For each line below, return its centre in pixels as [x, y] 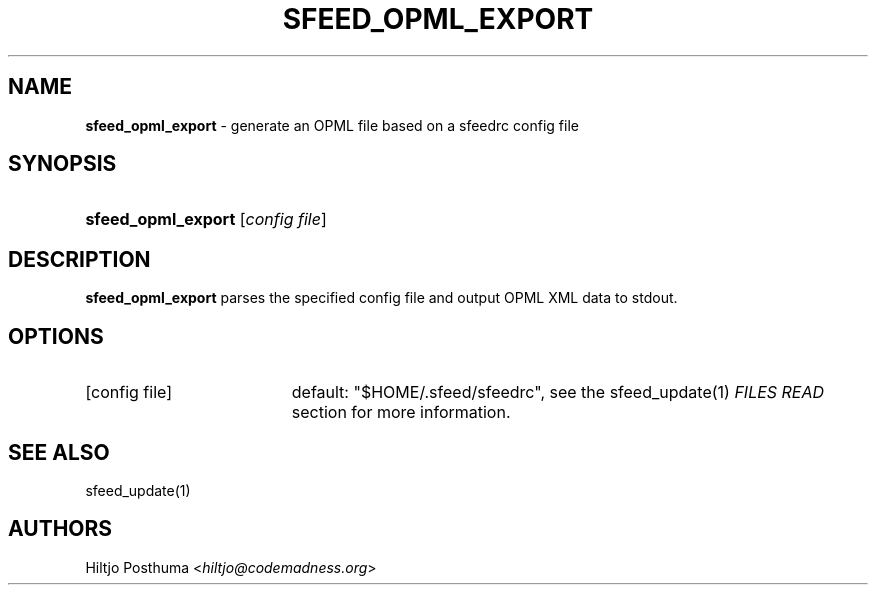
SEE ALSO [59, 452]
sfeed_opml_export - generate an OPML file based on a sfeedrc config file [332, 125]
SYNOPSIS [62, 164]
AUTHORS [60, 529]
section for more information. [401, 412]
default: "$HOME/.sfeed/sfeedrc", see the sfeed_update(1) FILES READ [558, 392]
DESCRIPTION [79, 259]
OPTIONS [56, 336]
